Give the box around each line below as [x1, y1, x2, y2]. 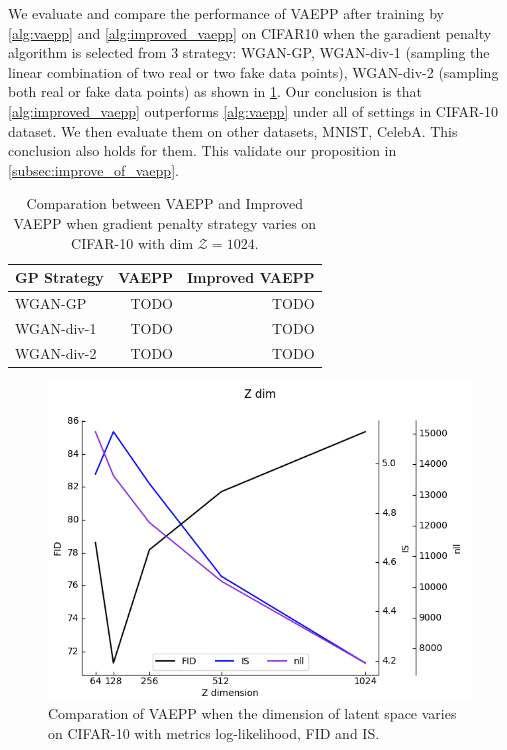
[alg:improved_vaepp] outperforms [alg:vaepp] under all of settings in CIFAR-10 [8, 100, 499, 121]
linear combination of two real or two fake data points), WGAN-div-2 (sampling [8, 61, 499, 82]
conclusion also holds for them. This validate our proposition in [8, 140, 397, 161]
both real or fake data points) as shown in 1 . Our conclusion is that [8, 81, 422, 102]
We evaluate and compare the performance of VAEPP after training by [8, 3, 444, 23]
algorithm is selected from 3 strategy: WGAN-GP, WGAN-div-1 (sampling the [8, 42, 490, 63]
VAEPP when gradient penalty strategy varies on [13, 212, 317, 233]
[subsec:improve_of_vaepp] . [8, 159, 179, 180]
